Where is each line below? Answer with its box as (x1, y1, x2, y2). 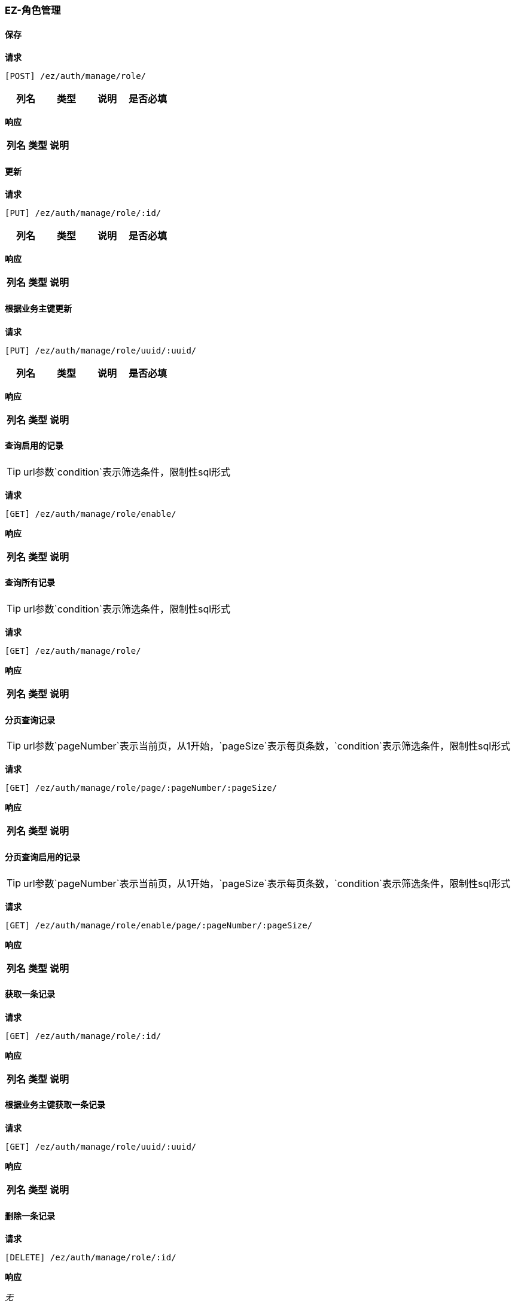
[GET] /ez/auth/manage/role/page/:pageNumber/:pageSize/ (5, 783, 278, 793)
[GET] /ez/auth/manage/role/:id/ (5, 1031, 161, 1041)
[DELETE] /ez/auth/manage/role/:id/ (5, 1253, 176, 1263)
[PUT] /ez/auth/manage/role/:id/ (5, 208, 161, 218)
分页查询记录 (5, 714, 55, 725)
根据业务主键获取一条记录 (5, 1099, 105, 1110)
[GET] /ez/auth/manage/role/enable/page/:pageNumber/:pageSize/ (5, 920, 313, 930)
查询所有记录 (5, 577, 55, 588)
